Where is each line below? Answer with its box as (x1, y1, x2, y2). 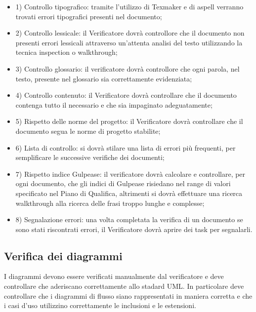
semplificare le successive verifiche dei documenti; (15, 152, 165, 162)
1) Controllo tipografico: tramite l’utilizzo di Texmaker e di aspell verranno (15, 1, 244, 11)
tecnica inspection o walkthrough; (15, 47, 118, 57)
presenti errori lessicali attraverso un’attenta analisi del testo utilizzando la (15, 37, 243, 47)
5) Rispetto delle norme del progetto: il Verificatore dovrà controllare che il (15, 116, 243, 126)
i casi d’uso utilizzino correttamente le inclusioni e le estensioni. (4, 300, 196, 311)
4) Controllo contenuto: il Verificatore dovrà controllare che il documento (15, 90, 237, 100)
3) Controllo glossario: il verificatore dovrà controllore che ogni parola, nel (15, 63, 240, 74)
